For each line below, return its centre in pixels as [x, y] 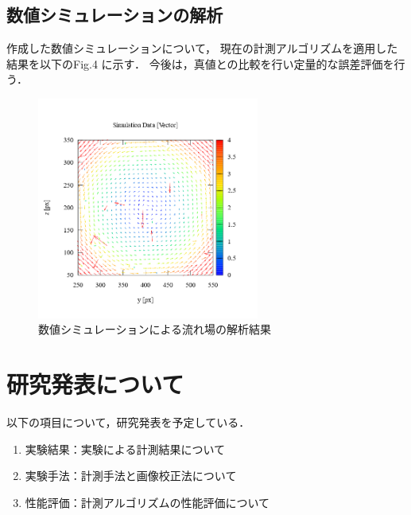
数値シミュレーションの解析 [115, 15]
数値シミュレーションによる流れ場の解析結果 [155, 329]
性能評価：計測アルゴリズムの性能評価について [147, 502]
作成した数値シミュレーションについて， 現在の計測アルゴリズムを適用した [202, 48]
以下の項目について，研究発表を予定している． [128, 422]
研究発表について [95, 384]
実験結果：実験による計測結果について [125, 449]
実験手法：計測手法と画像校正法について [131, 476]
